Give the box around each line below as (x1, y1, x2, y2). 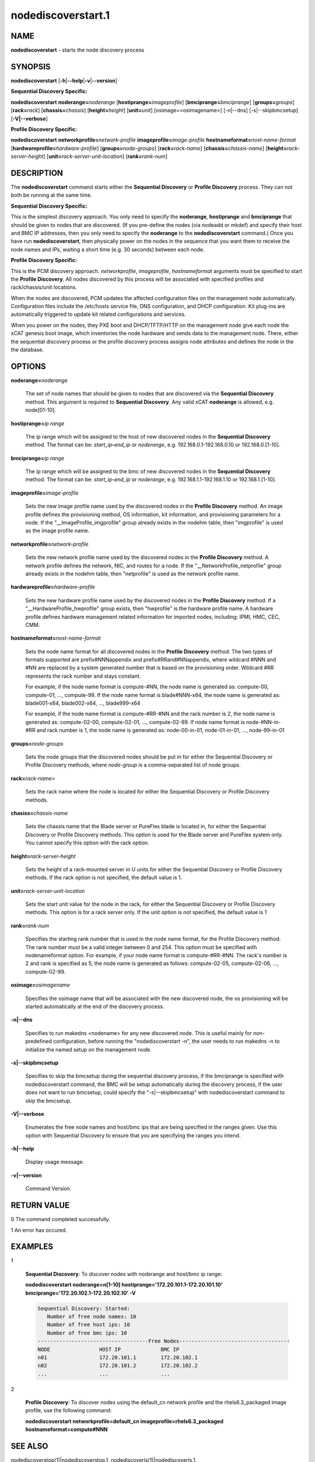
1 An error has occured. (10, 1226, 67, 1233)
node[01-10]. (25, 406, 57, 413)
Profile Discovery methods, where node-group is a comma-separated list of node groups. (25, 761, 241, 768)
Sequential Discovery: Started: (37, 1305, 131, 1312)
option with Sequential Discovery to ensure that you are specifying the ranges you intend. (25, 1132, 241, 1139)
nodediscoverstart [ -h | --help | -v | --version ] (10, 77, 118, 84)
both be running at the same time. (10, 192, 93, 199)
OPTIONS (10, 361, 46, 371)
